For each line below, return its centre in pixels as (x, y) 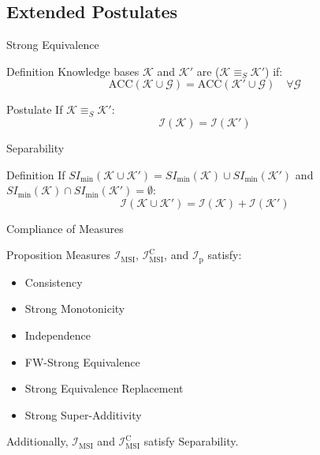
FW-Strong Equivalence (82, 361)
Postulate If (35, 109)
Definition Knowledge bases (73, 71)
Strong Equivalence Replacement (104, 388)
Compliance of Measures (65, 228)
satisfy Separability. (191, 441)
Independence (58, 335)
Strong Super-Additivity (83, 414)
